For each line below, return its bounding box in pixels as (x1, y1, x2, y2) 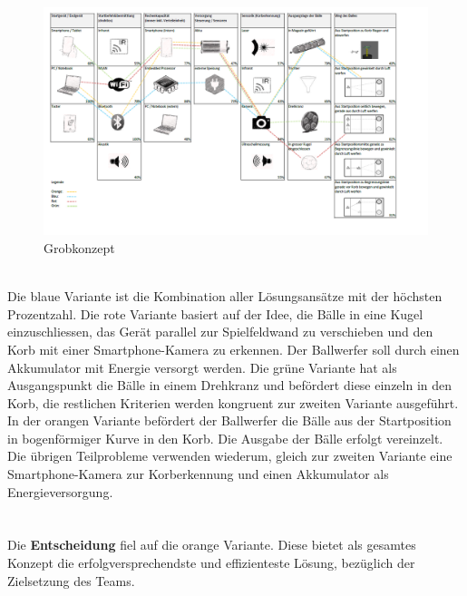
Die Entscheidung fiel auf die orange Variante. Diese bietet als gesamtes (7, 535, 416, 554)
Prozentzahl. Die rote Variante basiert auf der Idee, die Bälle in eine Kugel (7, 304, 423, 323)
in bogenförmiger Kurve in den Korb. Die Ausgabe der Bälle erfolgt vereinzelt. (7, 428, 443, 447)
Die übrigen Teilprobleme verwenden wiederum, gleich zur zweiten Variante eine (7, 446, 452, 465)
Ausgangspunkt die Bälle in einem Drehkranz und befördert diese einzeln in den (7, 376, 452, 395)
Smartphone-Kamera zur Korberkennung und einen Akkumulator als (7, 464, 389, 484)
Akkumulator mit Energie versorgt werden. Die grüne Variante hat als (7, 357, 397, 376)
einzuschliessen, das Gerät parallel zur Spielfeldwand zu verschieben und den (7, 322, 433, 341)
